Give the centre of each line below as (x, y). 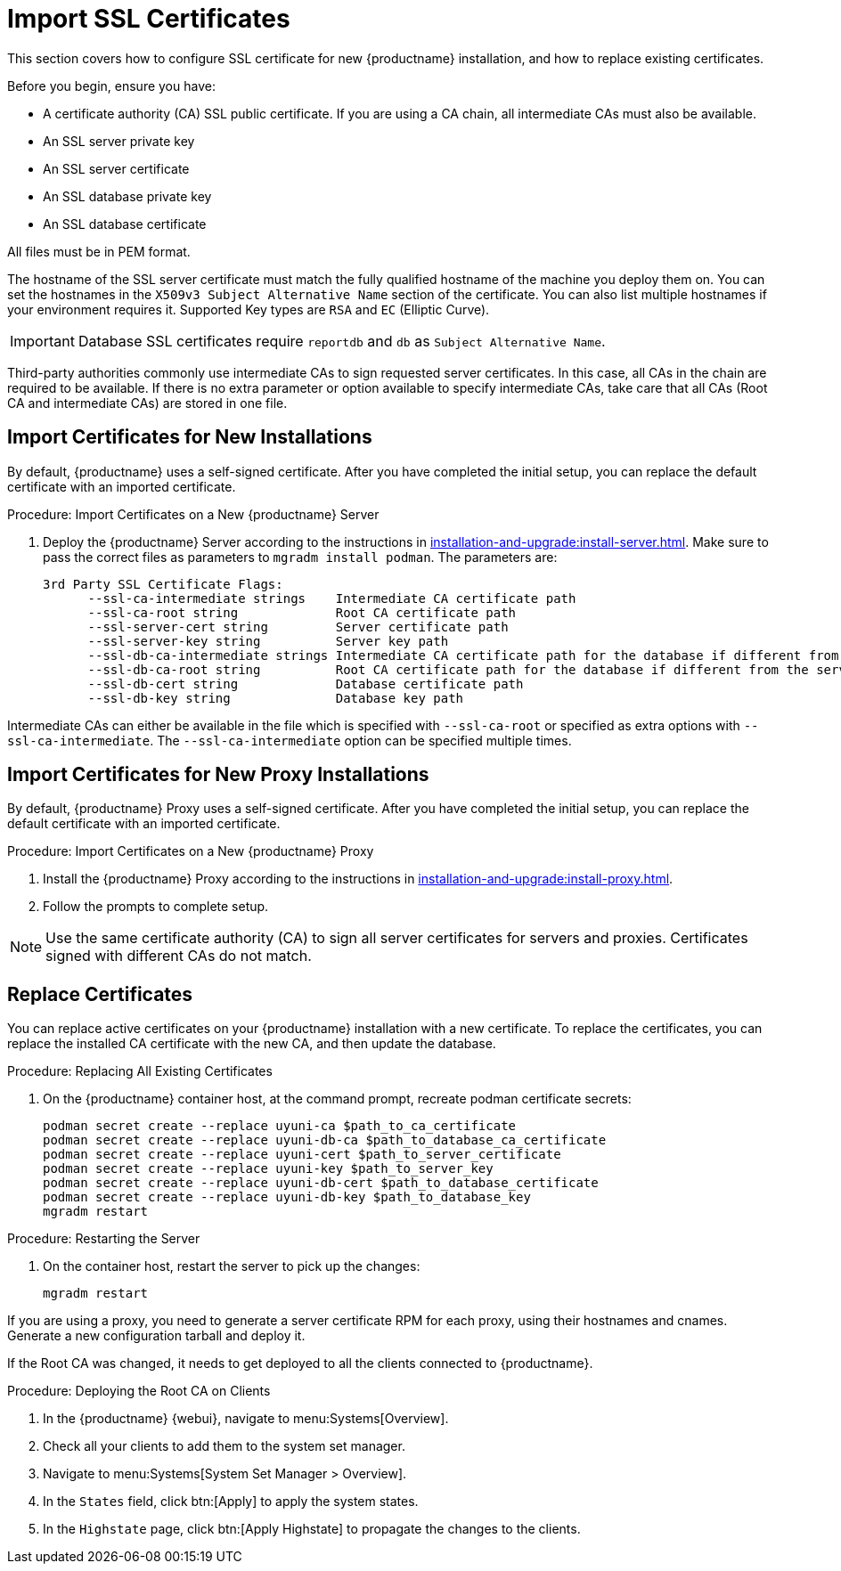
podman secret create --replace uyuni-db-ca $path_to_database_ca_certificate (325, 1140)
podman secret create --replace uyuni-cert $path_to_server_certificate (302, 1155)
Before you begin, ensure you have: (111, 85)
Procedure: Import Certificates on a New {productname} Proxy (191, 851)
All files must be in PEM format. (99, 251)
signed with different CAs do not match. (179, 956)
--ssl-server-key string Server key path (268, 641)
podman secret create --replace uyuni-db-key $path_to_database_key (287, 1197)
